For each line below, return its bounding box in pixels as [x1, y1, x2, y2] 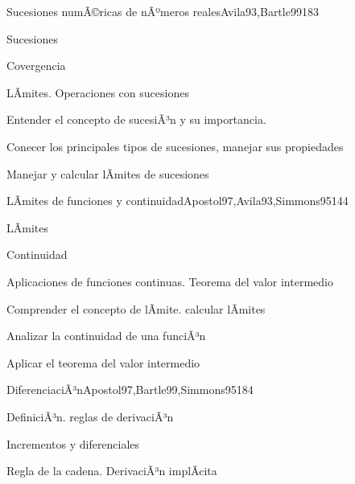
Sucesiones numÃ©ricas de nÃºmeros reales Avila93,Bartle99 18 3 [6, 3, 319, 19]
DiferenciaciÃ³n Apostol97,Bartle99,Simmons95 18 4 [6, 381, 254, 398]
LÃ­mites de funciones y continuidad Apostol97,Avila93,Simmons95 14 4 [6, 192, 349, 209]
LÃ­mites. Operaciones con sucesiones [6, 84, 189, 100]
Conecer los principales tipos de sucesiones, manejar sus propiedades [6, 137, 344, 154]
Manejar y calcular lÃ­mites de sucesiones [6, 165, 209, 182]
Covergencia [6, 57, 66, 74]
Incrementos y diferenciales [6, 435, 140, 452]
